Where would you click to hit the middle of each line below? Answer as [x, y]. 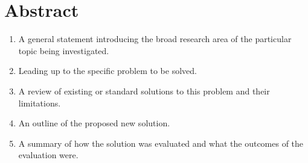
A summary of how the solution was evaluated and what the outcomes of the [161, 143]
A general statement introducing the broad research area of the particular [155, 39]
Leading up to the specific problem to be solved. [107, 71]
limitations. [40, 103]
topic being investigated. [64, 50]
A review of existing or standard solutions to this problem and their [144, 91]
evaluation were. [48, 155]
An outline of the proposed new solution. [94, 123]
